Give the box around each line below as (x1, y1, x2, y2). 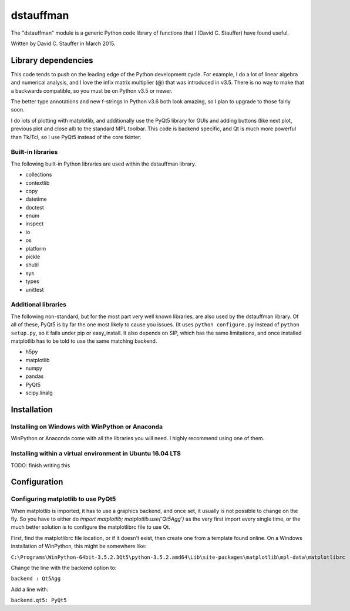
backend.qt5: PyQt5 (11, 597, 67, 604)
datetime (25, 195, 47, 202)
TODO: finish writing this (11, 461, 70, 469)
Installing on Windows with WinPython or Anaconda (11, 423, 163, 431)
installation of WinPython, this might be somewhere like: (11, 543, 147, 550)
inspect (25, 220, 44, 227)
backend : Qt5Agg (11, 575, 61, 582)
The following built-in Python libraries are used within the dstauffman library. (11, 160, 197, 167)
